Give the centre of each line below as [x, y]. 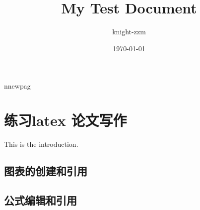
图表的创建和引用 [46, 171]
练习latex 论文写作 [66, 120]
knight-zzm [129, 32]
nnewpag [17, 86]
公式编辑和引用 [40, 200]
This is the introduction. [41, 144]
